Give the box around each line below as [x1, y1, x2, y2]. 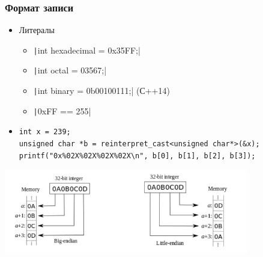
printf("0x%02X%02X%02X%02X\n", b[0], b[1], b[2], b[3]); [19, 151, 256, 160]
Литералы [19, 23, 55, 36]
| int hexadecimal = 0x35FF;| [33, 43, 141, 56]
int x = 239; [19, 128, 71, 137]
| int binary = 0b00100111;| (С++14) [33, 84, 170, 97]
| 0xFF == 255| [33, 104, 91, 117]
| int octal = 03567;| [33, 64, 107, 76]
